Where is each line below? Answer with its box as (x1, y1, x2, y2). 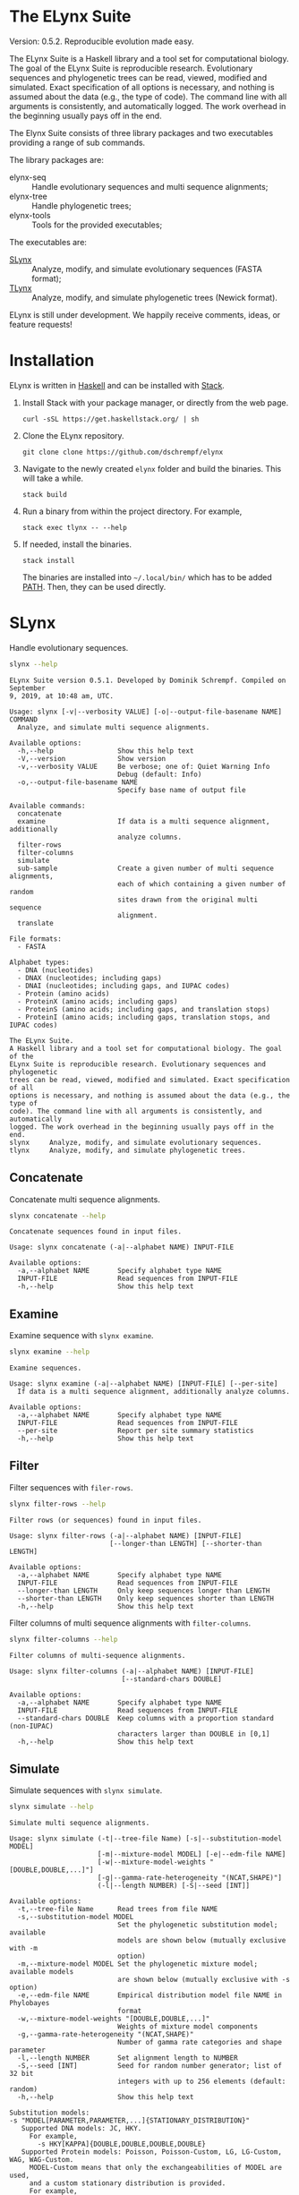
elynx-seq (9, 172, 47, 183)
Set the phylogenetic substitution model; (117, 1920, 278, 1930)
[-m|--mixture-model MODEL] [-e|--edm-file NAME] (97, 1850, 286, 1859)
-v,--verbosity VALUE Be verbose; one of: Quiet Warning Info (17, 762, 270, 771)
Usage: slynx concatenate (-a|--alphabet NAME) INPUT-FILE (9, 1243, 235, 1252)
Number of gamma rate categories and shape (117, 2038, 282, 2047)
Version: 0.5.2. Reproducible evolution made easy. (9, 36, 194, 47)
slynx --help (9, 660, 58, 669)
